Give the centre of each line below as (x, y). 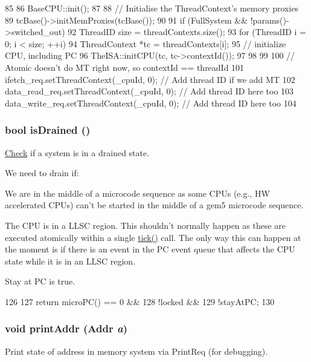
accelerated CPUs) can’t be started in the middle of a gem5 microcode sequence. (154, 205)
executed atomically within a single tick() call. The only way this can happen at (153, 237)
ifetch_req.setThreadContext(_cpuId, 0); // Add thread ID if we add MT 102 (150, 79)
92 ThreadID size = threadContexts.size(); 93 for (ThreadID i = (187, 32)
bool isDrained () (48, 130)
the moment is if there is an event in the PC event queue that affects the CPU (150, 249)
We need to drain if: (42, 173)
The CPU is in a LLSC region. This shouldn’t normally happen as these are (146, 225)
